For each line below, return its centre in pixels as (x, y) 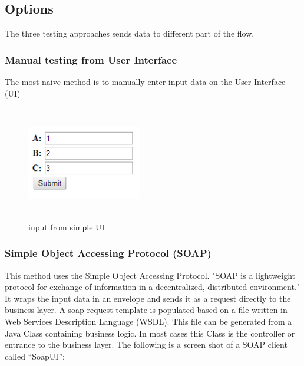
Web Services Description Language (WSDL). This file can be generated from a (148, 321)
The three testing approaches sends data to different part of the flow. (130, 33)
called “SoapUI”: (35, 356)
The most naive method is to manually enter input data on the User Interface (145, 82)
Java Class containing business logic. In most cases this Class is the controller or (150, 333)
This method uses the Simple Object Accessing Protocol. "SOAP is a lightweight (150, 275)
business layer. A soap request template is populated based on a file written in (146, 310)
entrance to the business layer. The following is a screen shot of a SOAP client (146, 344)
